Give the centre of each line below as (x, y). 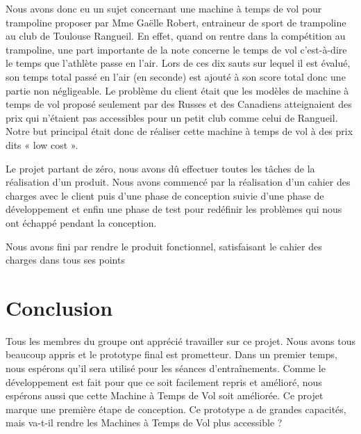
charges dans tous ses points (65, 260)
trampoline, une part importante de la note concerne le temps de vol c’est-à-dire (176, 49)
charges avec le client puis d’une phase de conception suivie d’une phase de (165, 195)
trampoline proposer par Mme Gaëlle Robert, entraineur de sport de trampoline (176, 22)
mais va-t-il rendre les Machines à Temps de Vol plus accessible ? (144, 423)
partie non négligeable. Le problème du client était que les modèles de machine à (177, 90)
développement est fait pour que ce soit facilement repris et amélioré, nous (164, 381)
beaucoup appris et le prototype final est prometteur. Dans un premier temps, (171, 354)
